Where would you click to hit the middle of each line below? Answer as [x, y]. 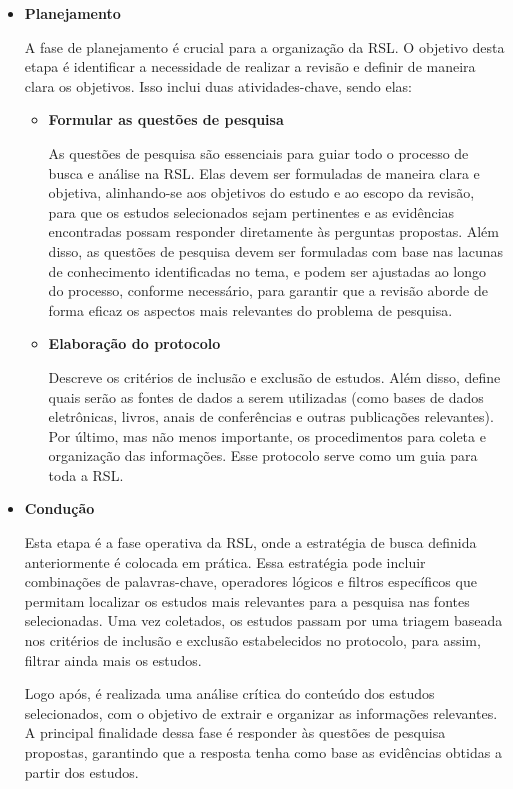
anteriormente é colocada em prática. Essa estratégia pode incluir [225, 561]
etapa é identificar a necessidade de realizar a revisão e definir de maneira [250, 66]
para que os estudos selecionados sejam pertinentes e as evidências [251, 211]
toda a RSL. [86, 474]
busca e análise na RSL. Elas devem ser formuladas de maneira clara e [264, 172]
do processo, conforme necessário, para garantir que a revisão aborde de [268, 290]
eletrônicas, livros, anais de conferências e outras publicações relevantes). [271, 416]
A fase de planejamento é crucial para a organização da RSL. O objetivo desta [264, 46]
